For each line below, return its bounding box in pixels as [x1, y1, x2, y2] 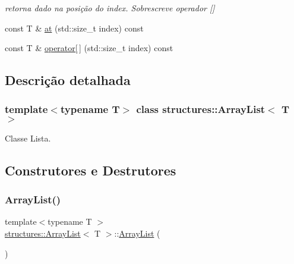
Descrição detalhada [5, 71, 131, 89]
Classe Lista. [5, 131, 51, 144]
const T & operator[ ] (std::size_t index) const [5, 42, 173, 54]
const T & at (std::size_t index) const [5, 21, 144, 34]
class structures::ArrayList [136, 102, 265, 117]
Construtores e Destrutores [5, 161, 176, 179]
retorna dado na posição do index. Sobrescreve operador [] [5, 2, 215, 14]
